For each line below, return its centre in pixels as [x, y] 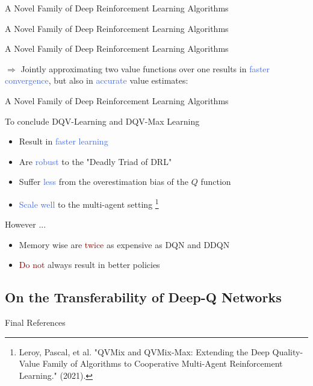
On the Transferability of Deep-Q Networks [143, 297]
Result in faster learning [64, 141]
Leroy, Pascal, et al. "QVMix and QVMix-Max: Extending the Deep [144, 351]
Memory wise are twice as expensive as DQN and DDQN [124, 244]
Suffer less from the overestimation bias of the [104, 182]
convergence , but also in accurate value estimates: [97, 80]
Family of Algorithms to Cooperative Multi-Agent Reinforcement [163, 363]
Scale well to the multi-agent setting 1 [89, 203]
